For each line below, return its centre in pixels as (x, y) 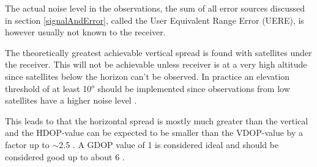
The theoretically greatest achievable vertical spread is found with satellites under (158, 52)
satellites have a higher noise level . (71, 100)
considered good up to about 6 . (65, 156)
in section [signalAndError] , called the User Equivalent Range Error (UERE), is (155, 20)
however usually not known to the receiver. (85, 32)
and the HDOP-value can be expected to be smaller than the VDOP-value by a (154, 133)
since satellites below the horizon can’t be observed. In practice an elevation (147, 76)
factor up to (27, 144)
